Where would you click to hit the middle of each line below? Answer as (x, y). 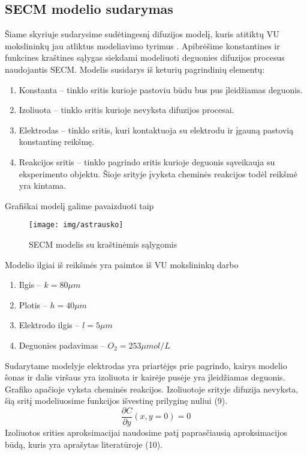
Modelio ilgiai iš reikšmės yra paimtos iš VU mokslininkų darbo (122, 264)
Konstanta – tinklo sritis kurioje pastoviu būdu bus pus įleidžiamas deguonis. (161, 89)
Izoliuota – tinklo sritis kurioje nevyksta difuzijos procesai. (127, 110)
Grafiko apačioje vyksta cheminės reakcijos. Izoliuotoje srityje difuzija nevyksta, (152, 389)
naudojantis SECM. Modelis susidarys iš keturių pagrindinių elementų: (135, 69)
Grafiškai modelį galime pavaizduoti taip (79, 205)
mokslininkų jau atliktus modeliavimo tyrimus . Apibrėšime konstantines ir (142, 45)
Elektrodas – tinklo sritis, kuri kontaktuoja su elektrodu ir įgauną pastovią (156, 130)
